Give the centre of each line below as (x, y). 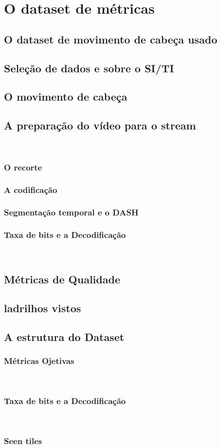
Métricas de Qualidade (62, 279)
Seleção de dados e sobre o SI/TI (89, 68)
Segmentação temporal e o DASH (71, 212)
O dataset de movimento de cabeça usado (111, 39)
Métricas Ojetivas (39, 361)
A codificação (31, 190)
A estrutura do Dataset (64, 336)
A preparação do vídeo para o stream (100, 125)
